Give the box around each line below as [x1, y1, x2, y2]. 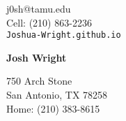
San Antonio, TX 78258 [6, 87, 108, 102]
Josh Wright [6, 50, 67, 64]
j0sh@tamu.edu [6, 1, 71, 15]
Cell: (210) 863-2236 [6, 15, 92, 29]
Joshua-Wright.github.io [6, 30, 121, 41]
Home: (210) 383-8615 [6, 101, 100, 115]
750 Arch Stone [6, 73, 72, 88]
